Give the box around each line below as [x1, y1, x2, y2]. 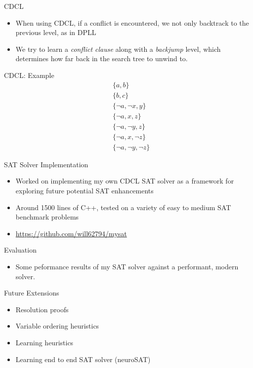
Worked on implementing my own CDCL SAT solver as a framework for [15, 176, 234, 186]
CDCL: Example [4, 70, 54, 80]
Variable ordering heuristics [15, 321, 99, 331]
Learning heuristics [15, 337, 74, 347]
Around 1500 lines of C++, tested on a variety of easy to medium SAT [15, 202, 231, 212]
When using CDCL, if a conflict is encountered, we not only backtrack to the [15, 17, 249, 28]
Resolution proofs [15, 304, 69, 314]
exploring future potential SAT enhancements [15, 185, 154, 195]
